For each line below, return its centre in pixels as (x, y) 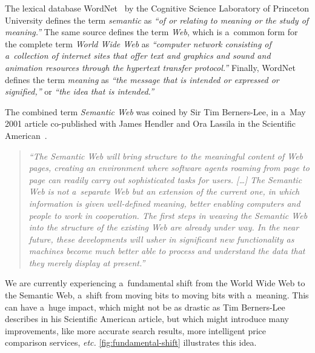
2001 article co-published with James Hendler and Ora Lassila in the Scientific (150, 123)
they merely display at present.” (87, 262)
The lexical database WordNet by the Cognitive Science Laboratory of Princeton (157, 8)
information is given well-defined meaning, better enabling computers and (164, 203)
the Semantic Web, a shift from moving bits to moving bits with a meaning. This (157, 295)
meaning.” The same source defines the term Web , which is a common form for (151, 32)
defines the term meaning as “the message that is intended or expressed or (142, 79)
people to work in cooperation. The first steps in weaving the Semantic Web (168, 215)
